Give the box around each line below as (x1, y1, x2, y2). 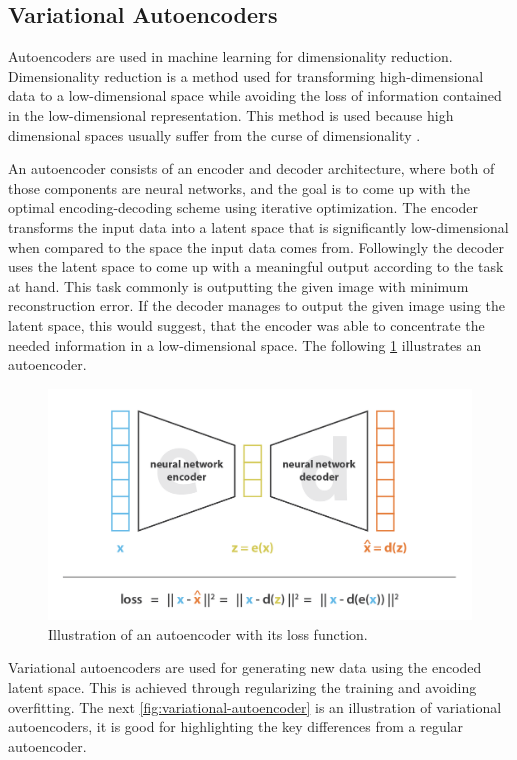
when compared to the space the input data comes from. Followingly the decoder (8, 236, 504, 257)
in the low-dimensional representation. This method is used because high (8, 104, 454, 125)
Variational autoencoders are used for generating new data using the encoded (8, 657, 482, 678)
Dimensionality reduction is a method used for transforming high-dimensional (8, 65, 484, 86)
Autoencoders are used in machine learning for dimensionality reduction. (8, 46, 453, 67)
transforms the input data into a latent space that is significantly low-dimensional (8, 216, 509, 237)
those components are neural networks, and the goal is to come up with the (8, 177, 470, 198)
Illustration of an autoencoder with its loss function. (48, 623, 368, 644)
